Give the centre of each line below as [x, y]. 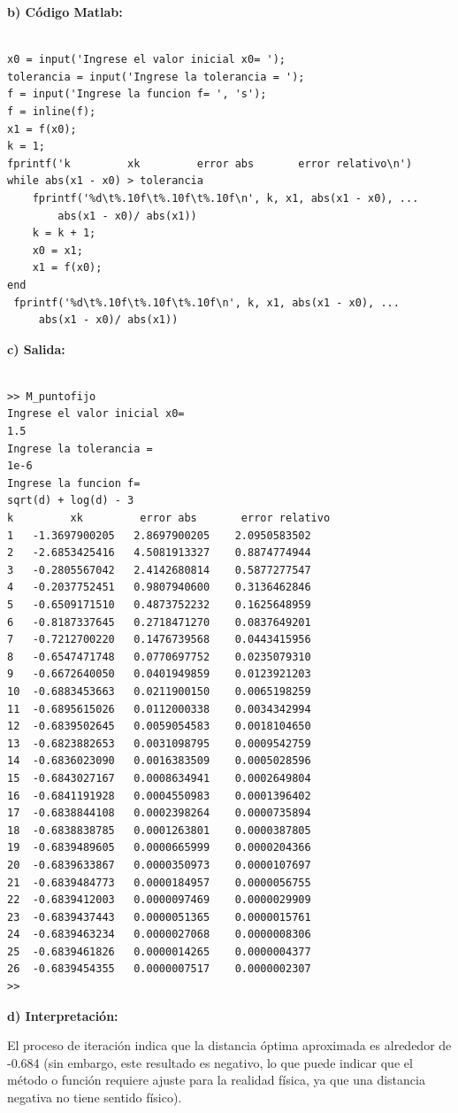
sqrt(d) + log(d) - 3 [71, 501]
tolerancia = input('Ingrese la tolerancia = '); [156, 77]
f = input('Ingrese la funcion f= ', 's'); [137, 94]
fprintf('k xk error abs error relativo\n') [210, 163]
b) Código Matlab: [65, 12]
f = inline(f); [52, 111]
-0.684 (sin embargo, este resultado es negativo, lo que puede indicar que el [210, 1062]
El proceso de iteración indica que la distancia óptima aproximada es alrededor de [229, 1045]
